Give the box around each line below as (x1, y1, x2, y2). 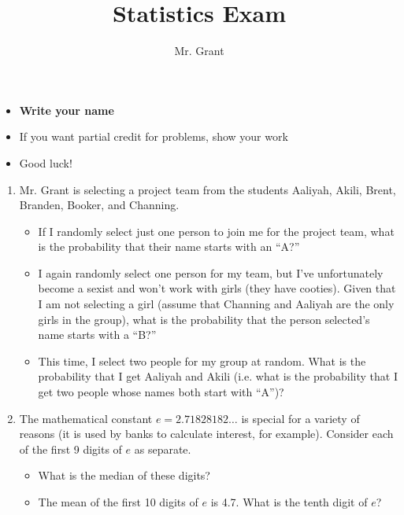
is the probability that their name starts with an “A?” (38, 238, 300, 255)
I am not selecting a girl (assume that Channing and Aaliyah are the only (38, 296, 395, 312)
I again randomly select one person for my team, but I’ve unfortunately (38, 264, 384, 281)
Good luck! (19, 154, 72, 171)
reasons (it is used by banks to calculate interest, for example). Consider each (19, 425, 394, 442)
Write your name (19, 101, 114, 118)
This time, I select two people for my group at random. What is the (38, 352, 366, 369)
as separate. (134, 440, 191, 457)
